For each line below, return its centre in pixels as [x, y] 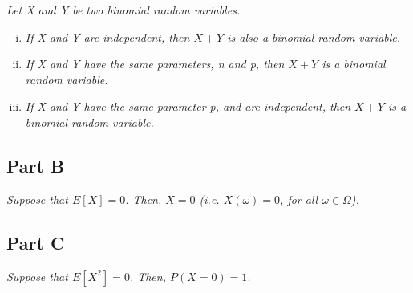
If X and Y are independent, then [107, 37]
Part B [36, 165]
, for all [299, 199]
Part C [36, 242]
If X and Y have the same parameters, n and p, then [155, 64]
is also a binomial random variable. [314, 37]
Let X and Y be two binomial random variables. [123, 10]
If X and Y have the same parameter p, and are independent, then [188, 106]
